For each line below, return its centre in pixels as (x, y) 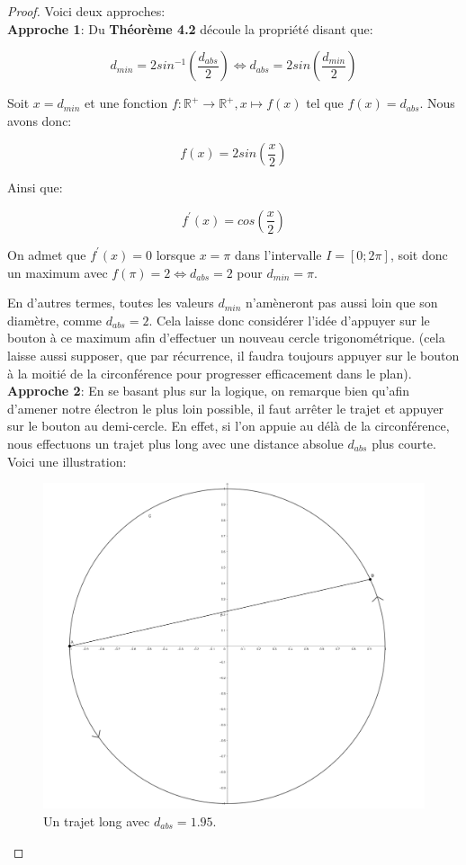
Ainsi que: (35, 187)
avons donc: (40, 120)
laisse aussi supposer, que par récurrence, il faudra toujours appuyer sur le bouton (233, 355)
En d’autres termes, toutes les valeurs (111, 303)
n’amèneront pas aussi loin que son (342, 303)
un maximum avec (58, 272)
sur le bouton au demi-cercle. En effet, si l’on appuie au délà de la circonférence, (229, 426)
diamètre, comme (55, 320)
